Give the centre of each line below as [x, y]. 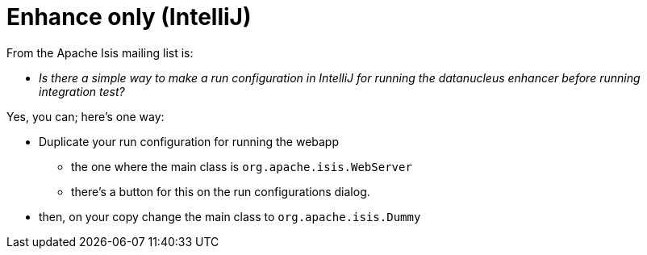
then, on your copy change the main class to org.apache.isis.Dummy [230, 216]
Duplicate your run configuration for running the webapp [189, 141]
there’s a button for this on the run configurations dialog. [221, 191]
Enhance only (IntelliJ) [129, 17]
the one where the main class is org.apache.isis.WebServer [242, 166]
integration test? [82, 91]
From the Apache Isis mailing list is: [100, 52]
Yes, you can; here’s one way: [86, 116]
